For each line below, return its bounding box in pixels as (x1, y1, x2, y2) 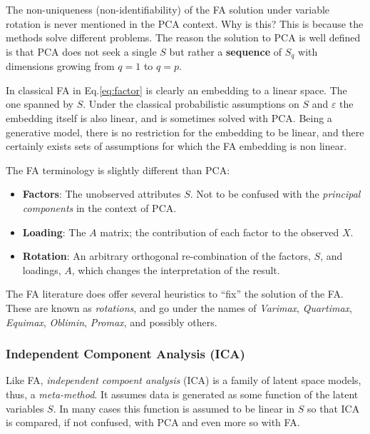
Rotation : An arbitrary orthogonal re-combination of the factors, (22, 248, 311, 263)
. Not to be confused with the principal (190, 186, 361, 201)
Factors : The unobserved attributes (22, 186, 181, 201)
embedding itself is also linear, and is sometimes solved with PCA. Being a (6, 111, 332, 126)
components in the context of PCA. (22, 200, 177, 215)
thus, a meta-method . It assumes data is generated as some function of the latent (6, 386, 359, 401)
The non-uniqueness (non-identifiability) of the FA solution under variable (6, 2, 330, 16)
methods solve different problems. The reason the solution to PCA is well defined (6, 30, 361, 45)
